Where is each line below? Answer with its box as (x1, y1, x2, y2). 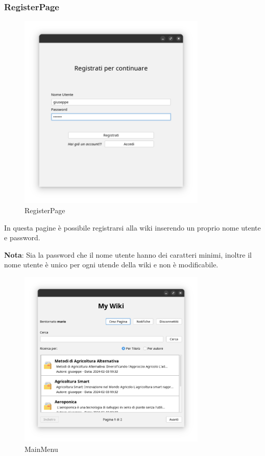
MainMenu (25, 444, 58, 454)
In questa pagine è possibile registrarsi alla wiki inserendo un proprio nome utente (4, 222, 261, 233)
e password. (4, 232, 40, 243)
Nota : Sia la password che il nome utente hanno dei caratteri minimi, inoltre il (4, 249, 252, 260)
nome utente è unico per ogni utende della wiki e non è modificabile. (4, 259, 219, 270)
